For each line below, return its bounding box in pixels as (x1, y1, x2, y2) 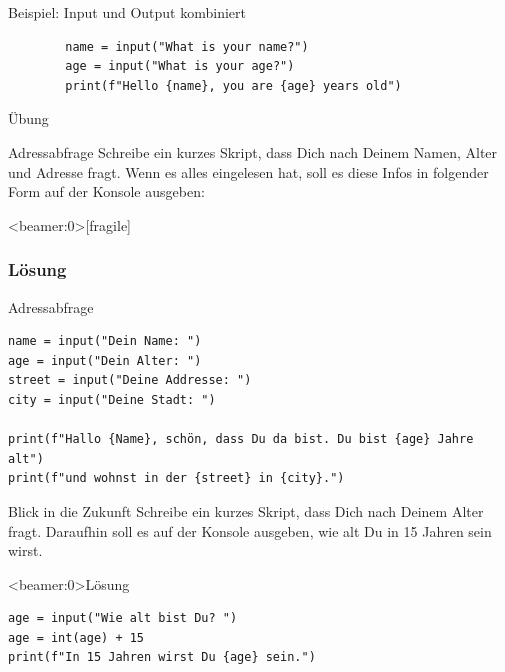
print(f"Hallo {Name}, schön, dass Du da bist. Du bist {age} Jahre (8, 432, 474, 447)
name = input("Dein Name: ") (8, 334, 202, 349)
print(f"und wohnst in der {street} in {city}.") (8, 471, 345, 486)
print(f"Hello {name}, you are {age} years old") (65, 78, 402, 93)
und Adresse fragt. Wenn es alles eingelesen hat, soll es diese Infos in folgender (8, 161, 489, 182)
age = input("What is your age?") (65, 59, 295, 74)
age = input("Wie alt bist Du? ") (8, 611, 238, 626)
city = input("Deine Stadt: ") (8, 392, 216, 407)
